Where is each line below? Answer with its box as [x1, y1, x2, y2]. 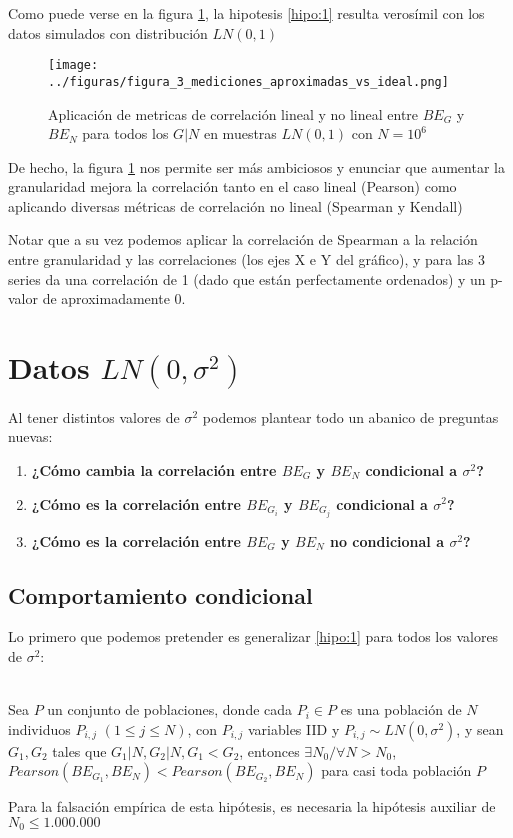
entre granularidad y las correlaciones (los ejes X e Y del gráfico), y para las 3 [8, 249, 486, 270]
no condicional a [330, 530, 445, 551]
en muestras [203, 123, 277, 144]
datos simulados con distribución [8, 22, 208, 43]
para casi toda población [321, 760, 472, 781]
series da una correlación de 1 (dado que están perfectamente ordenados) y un [8, 268, 486, 289]
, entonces [239, 740, 300, 761]
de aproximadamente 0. [42, 288, 186, 309]
